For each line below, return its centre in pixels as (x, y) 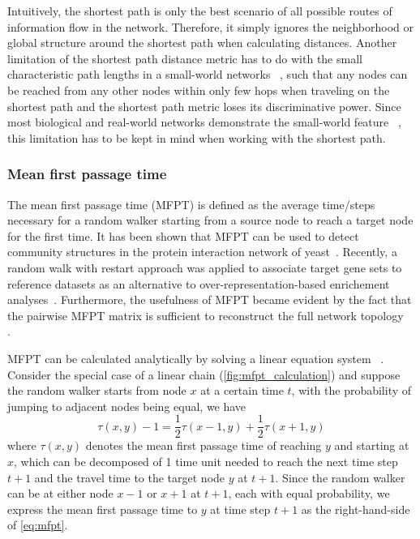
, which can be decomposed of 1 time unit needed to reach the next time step (206, 461)
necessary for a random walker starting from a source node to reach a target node (210, 220)
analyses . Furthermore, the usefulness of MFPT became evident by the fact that (210, 299)
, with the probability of (351, 390)
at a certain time (242, 390)
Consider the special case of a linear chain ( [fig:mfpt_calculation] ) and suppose (204, 374)
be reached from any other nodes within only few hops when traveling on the (199, 90)
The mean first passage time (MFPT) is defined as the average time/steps (191, 204)
